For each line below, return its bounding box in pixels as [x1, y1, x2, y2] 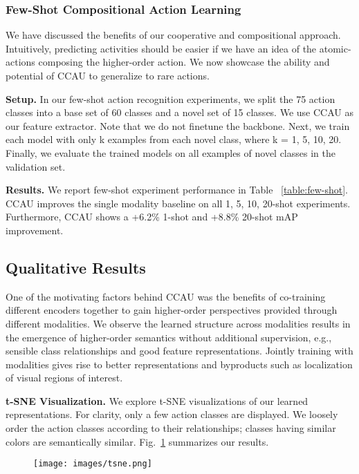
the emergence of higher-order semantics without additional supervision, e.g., [6, 330, 332, 344]
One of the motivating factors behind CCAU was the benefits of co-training [6, 289, 326, 303]
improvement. [6, 222, 64, 237]
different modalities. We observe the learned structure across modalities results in [6, 316, 351, 330]
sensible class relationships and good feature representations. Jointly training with [6, 343, 353, 358]
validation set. [6, 159, 66, 173]
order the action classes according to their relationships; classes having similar [6, 421, 336, 435]
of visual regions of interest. [6, 370, 123, 385]
